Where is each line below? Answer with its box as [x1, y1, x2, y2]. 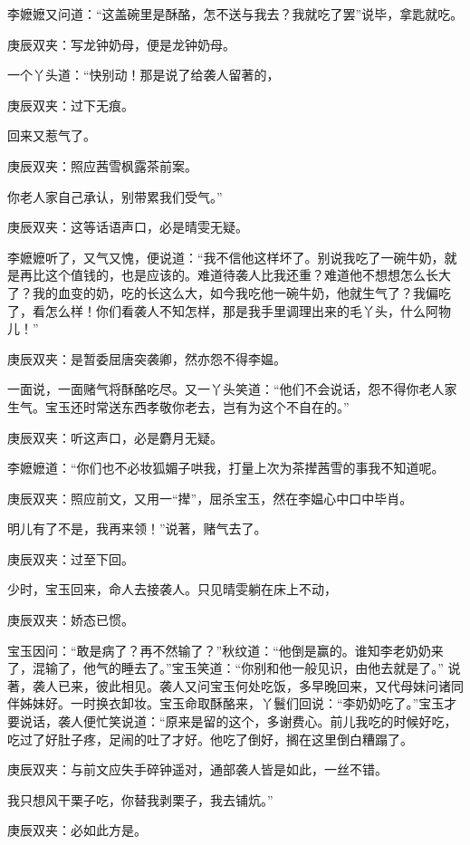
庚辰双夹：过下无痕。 [7, 95, 134, 114]
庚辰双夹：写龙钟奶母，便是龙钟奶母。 [7, 34, 235, 53]
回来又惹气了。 [7, 126, 96, 145]
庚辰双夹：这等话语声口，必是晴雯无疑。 [7, 217, 248, 236]
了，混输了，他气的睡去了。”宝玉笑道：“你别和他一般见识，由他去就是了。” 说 [7, 658, 461, 677]
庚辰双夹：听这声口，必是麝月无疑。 [7, 427, 223, 447]
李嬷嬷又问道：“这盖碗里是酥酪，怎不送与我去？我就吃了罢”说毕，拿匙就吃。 [7, 5, 464, 23]
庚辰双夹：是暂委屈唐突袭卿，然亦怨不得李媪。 [7, 349, 286, 368]
